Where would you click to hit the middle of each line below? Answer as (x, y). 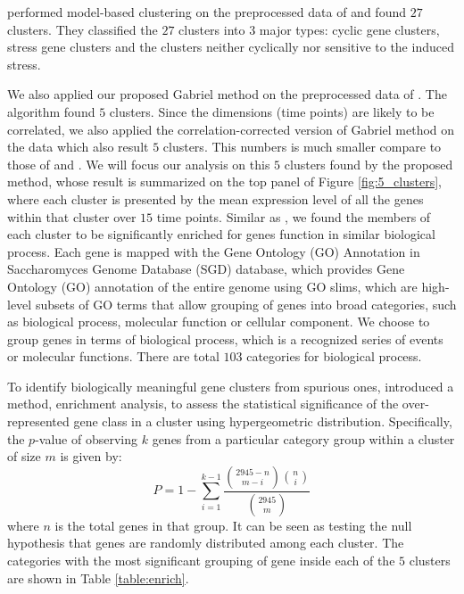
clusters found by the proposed (369, 164)
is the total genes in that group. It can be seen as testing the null (233, 525)
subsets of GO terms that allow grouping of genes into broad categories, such (246, 304)
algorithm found (51, 111)
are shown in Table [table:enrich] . (98, 577)
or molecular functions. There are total (113, 356)
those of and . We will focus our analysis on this (139, 164)
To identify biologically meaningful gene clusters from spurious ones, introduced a (231, 386)
